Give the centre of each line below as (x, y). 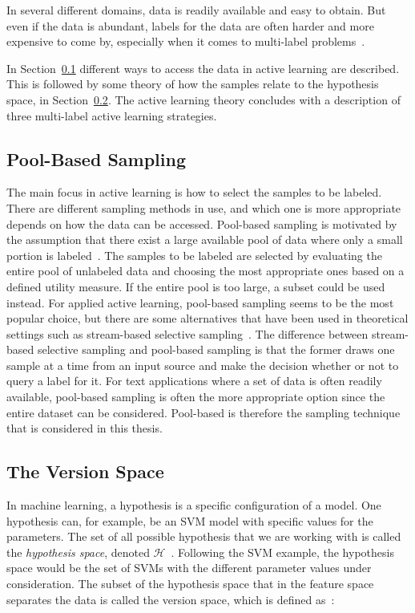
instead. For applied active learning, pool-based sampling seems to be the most (200, 302)
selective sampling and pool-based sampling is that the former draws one (216, 349)
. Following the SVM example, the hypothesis (282, 552)
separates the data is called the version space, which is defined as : (171, 599)
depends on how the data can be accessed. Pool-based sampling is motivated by (202, 223)
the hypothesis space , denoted (78, 552)
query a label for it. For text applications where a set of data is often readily (194, 381)
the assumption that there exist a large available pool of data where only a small (205, 240)
